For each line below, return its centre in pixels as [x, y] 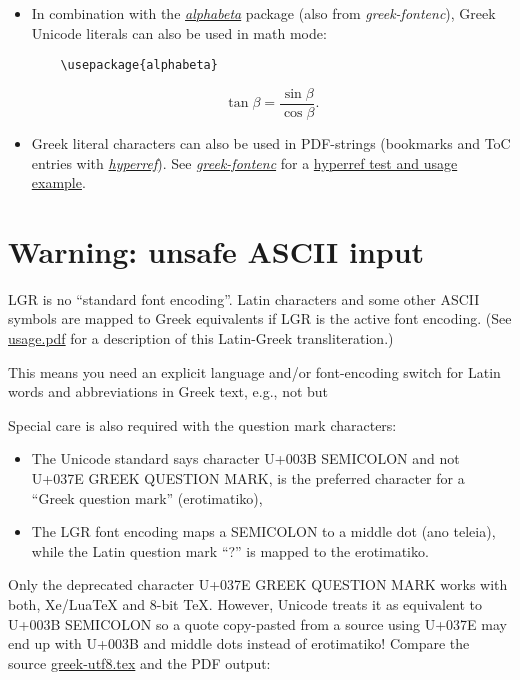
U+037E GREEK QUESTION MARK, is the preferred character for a [248, 477]
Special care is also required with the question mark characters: [202, 424]
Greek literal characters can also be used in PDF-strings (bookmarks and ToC [271, 142]
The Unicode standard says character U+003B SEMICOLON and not [245, 458]
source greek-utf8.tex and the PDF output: [139, 662]
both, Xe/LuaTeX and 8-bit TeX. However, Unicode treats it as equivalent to [245, 603]
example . [58, 182]
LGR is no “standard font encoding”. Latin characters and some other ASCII [244, 298]
